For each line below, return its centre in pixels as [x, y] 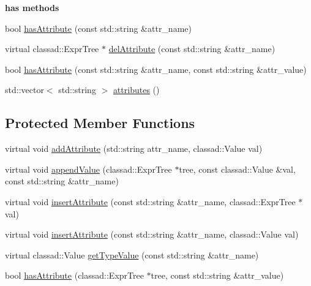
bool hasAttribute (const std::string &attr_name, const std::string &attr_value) [156, 69]
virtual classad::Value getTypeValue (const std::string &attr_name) [132, 254]
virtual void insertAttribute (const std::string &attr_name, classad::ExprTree [150, 201]
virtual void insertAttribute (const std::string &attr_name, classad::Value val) [152, 234]
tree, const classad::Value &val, [237, 169]
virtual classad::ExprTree [52, 49]
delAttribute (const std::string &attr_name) [192, 49]
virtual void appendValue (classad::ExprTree [88, 169]
